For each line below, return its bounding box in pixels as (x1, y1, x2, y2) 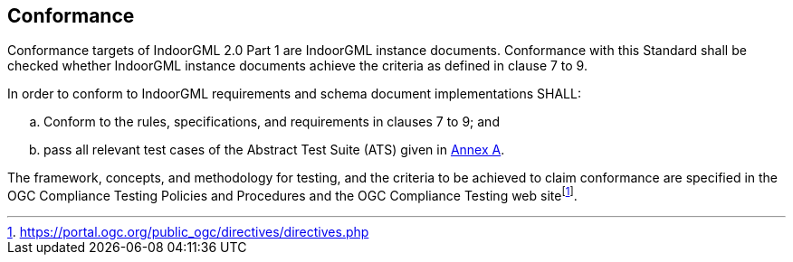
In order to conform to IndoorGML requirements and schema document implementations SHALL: (7, 86, 581, 102)
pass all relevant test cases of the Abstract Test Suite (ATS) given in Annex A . (43, 142, 505, 158)
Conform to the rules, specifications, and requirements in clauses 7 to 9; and (43, 114, 500, 130)
